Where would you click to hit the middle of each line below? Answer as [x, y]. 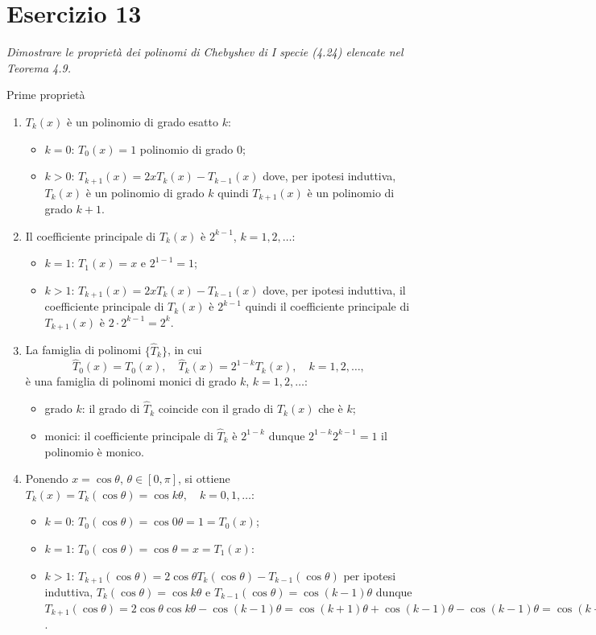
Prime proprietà [46, 95]
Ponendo [47, 478]
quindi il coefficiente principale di [327, 306]
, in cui [184, 350]
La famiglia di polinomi [83, 350]
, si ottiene [204, 478]
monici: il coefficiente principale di [129, 435]
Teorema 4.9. [39, 67]
